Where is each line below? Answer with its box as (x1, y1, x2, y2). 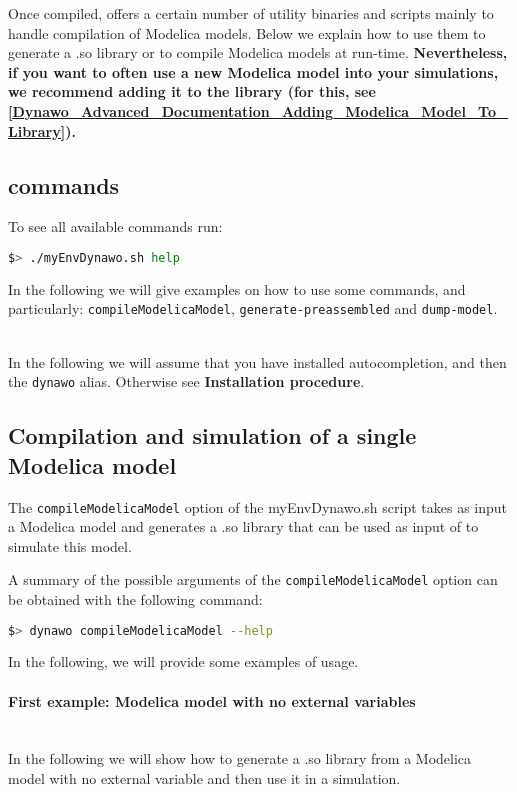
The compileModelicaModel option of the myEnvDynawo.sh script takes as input (8, 496, 507, 517)
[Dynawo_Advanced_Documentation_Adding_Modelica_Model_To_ (8, 100, 509, 121)
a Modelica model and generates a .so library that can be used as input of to (8, 516, 479, 537)
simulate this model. (8, 535, 132, 556)
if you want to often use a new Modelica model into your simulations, (8, 61, 499, 82)
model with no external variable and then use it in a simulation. (8, 768, 401, 789)
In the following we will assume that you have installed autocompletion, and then (8, 351, 507, 372)
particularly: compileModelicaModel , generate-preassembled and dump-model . (8, 298, 498, 319)
